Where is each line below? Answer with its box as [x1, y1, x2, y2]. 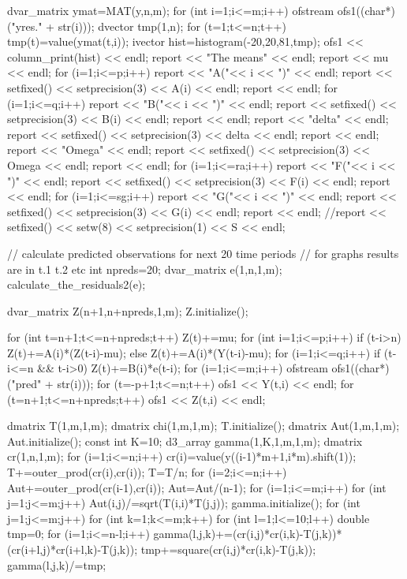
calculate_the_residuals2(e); [7, 276, 146, 293]
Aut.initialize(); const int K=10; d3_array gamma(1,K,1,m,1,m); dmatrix [7, 432, 363, 449]
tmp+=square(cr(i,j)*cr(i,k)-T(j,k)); [140, 541, 316, 557]
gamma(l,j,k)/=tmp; [7, 556, 106, 573]
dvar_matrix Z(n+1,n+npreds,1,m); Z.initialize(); [7, 302, 248, 319]
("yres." [7, 17, 43, 34]
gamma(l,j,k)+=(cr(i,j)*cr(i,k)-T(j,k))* [153, 525, 342, 542]
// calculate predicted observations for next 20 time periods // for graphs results [7, 245, 399, 261]
